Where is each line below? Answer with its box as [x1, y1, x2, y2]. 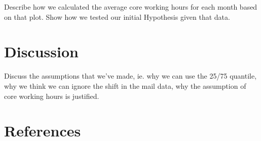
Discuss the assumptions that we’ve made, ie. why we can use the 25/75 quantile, [4, 70, 257, 81]
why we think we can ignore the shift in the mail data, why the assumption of [4, 80, 246, 91]
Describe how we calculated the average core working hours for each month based [4, 2, 257, 12]
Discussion [4, 41, 79, 62]
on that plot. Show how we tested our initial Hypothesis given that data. [4, 11, 230, 22]
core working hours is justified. [4, 90, 99, 101]
